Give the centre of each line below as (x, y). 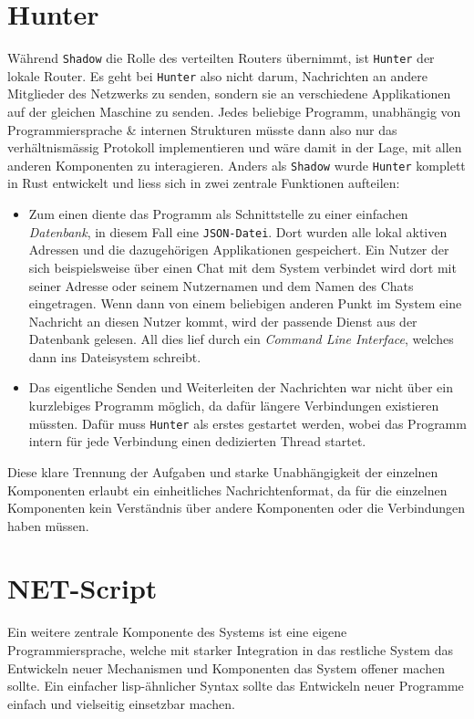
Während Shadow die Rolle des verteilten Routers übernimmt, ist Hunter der (221, 58)
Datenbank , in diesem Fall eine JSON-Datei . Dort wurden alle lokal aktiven (238, 231)
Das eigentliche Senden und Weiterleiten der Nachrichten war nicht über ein (241, 387)
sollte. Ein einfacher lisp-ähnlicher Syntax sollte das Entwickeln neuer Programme (236, 686)
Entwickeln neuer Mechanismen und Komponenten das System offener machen (226, 667)
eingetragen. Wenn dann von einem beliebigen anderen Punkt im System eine (245, 303)
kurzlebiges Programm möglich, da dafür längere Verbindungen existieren (234, 406)
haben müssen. (48, 525)
